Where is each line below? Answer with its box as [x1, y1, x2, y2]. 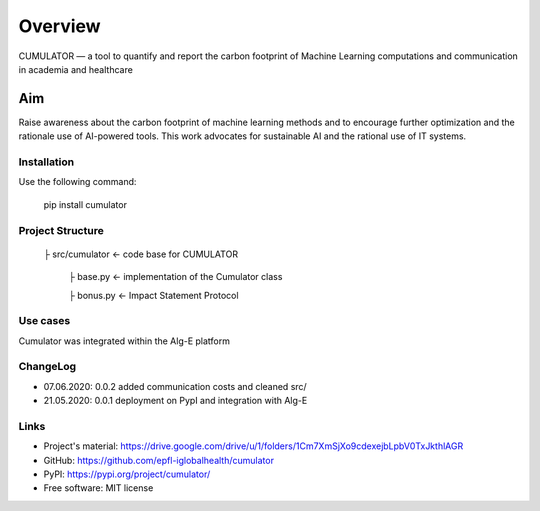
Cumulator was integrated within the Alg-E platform [18, 335, 230, 347]
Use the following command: [18, 176, 137, 188]
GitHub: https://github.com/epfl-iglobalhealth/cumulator [43, 454, 275, 466]
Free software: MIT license [43, 482, 154, 494]
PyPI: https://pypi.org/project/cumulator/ [43, 468, 211, 480]
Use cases [18, 314, 71, 328]
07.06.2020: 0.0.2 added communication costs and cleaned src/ [43, 380, 307, 392]
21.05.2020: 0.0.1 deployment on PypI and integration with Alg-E [43, 395, 308, 407]
